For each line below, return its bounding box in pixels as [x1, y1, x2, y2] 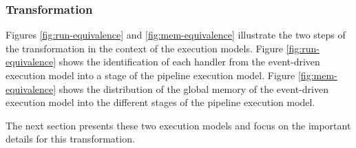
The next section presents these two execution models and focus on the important [6, 118, 351, 132]
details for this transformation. [6, 131, 135, 146]
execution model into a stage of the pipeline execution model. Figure [6, 68, 295, 82]
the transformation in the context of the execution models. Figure [6, 41, 283, 55]
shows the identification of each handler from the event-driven [59, 54, 320, 69]
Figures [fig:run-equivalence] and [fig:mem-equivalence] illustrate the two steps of [6, 28, 346, 42]
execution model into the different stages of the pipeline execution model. [6, 95, 315, 109]
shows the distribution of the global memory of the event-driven [59, 81, 328, 96]
